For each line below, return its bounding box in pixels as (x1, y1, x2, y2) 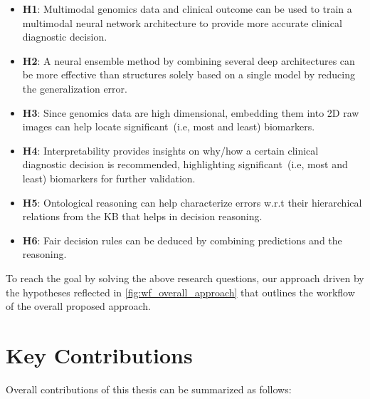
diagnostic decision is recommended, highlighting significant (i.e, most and (22, 157, 348, 172)
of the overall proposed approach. (6, 299, 151, 313)
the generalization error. (22, 81, 127, 95)
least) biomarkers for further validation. (22, 170, 196, 185)
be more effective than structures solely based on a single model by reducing (22, 67, 355, 82)
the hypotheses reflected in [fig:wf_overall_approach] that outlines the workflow (6, 284, 355, 299)
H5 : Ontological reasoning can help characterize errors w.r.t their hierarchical (22, 195, 362, 209)
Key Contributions (6, 340, 193, 369)
